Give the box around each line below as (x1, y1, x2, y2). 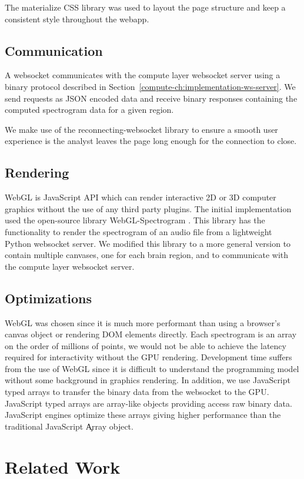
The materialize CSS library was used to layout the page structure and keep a (5, 1, 286, 13)
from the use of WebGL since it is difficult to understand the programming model (5, 362, 299, 374)
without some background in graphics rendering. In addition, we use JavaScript (5, 374, 290, 386)
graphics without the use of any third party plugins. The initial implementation (5, 202, 292, 215)
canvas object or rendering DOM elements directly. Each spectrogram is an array (5, 328, 297, 340)
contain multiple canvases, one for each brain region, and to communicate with (5, 249, 289, 261)
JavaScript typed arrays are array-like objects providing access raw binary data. (5, 397, 292, 409)
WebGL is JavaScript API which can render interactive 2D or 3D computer (5, 191, 276, 203)
